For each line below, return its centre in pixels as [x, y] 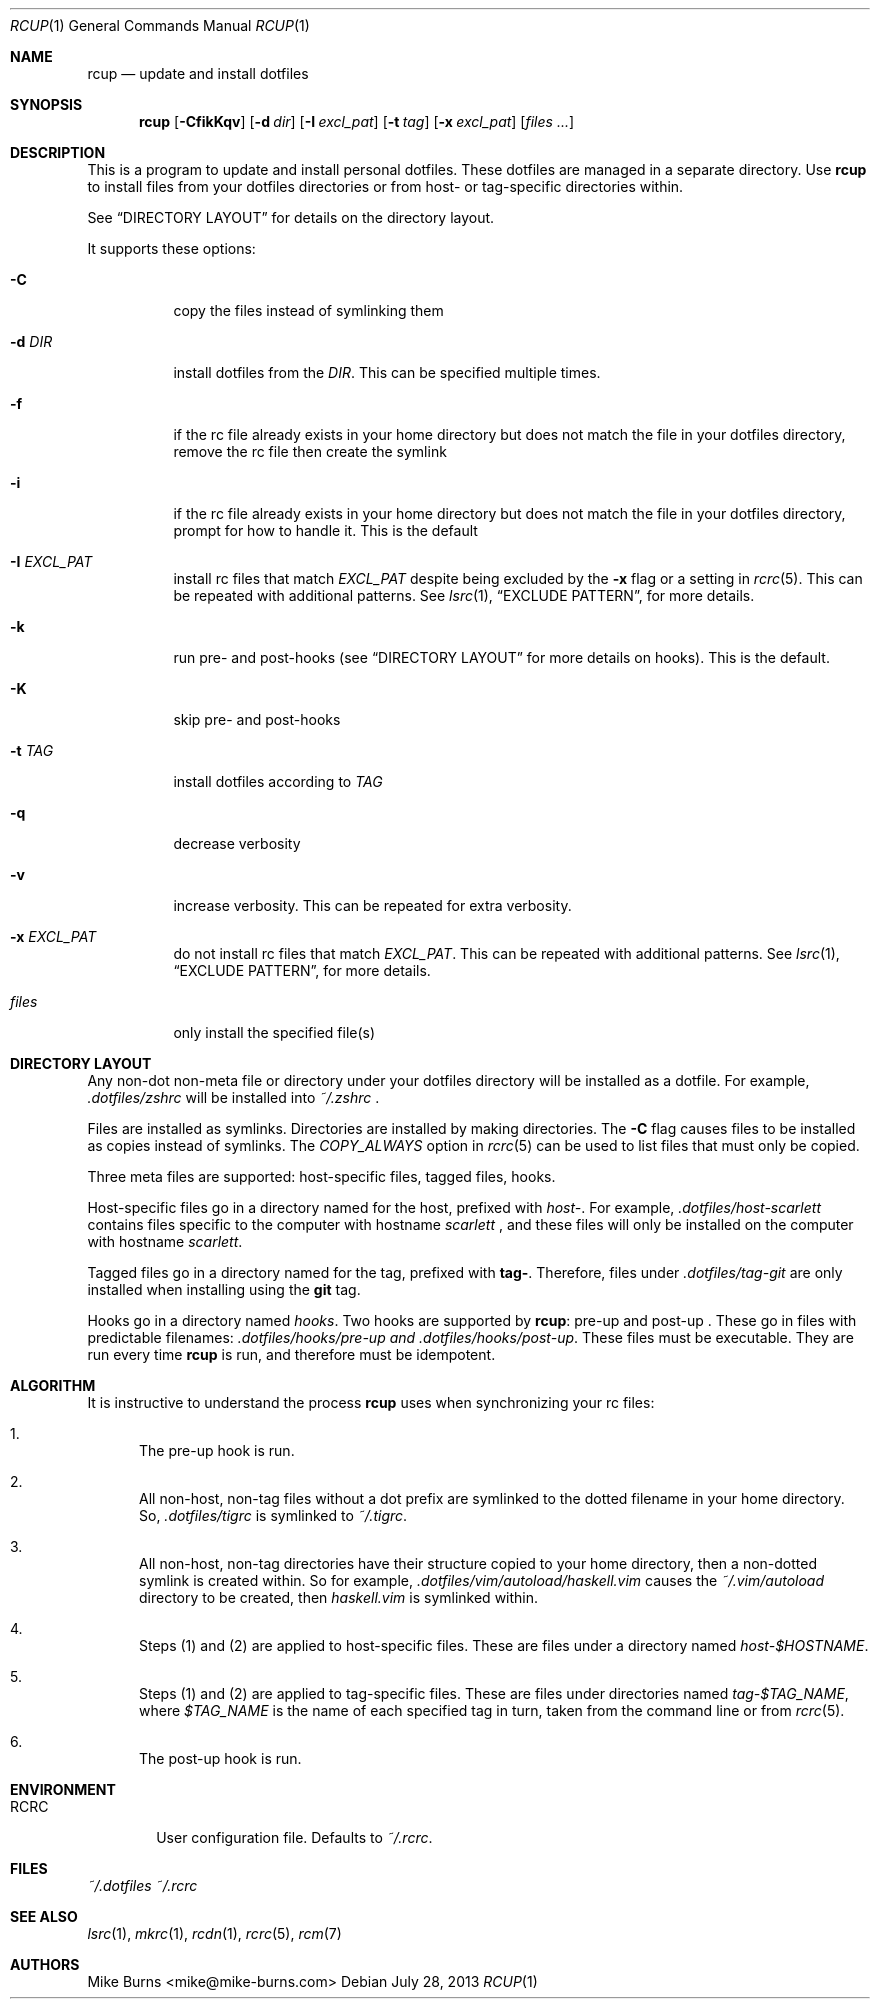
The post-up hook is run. [220, 1758]
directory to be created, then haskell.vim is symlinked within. [339, 1597]
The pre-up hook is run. [217, 1450]
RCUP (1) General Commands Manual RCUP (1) [160, 25]
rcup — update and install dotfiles [198, 73]
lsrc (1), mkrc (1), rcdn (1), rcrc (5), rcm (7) [214, 1933]
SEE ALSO [44, 1916]
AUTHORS [45, 1964]
